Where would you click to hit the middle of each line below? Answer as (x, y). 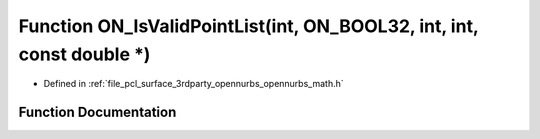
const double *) (84, 54)
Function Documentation (97, 112)
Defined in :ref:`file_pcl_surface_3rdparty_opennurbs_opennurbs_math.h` (193, 84)
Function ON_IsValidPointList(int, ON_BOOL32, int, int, (248, 26)
